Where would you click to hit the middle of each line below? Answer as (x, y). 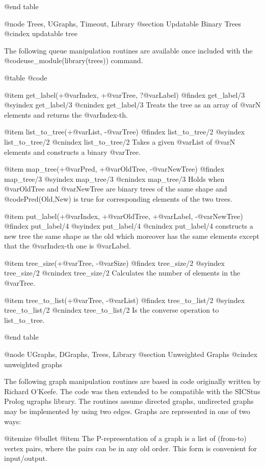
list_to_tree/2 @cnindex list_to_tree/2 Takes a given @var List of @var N (120, 141)
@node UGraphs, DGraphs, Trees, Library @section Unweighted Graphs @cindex (131, 354)
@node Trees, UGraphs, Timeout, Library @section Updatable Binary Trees (123, 23)
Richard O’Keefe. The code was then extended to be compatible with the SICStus (132, 391)
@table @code (26, 77)
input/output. (26, 458)
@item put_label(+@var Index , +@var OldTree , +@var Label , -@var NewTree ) (124, 216)
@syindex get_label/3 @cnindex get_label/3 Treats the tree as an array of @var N (132, 105)
